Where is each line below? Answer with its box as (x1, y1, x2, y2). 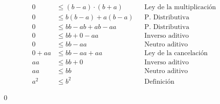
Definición (144, 78, 174, 85)
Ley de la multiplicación (144, 4, 216, 11)
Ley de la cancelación (144, 50, 208, 57)
